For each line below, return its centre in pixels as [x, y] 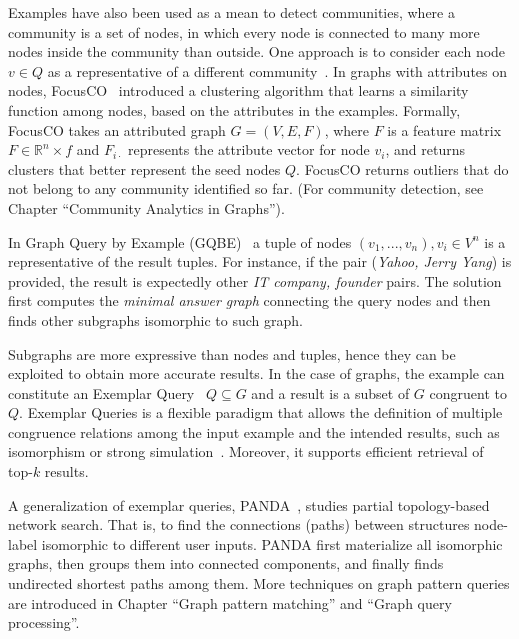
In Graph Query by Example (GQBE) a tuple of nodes [180, 241]
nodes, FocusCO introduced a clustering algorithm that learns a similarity [238, 90]
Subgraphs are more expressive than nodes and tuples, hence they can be [232, 353]
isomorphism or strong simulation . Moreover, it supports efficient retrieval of [246, 451]
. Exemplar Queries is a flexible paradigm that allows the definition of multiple [261, 412]
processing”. [44, 622]
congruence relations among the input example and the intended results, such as [254, 431]
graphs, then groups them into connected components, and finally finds [226, 563]
